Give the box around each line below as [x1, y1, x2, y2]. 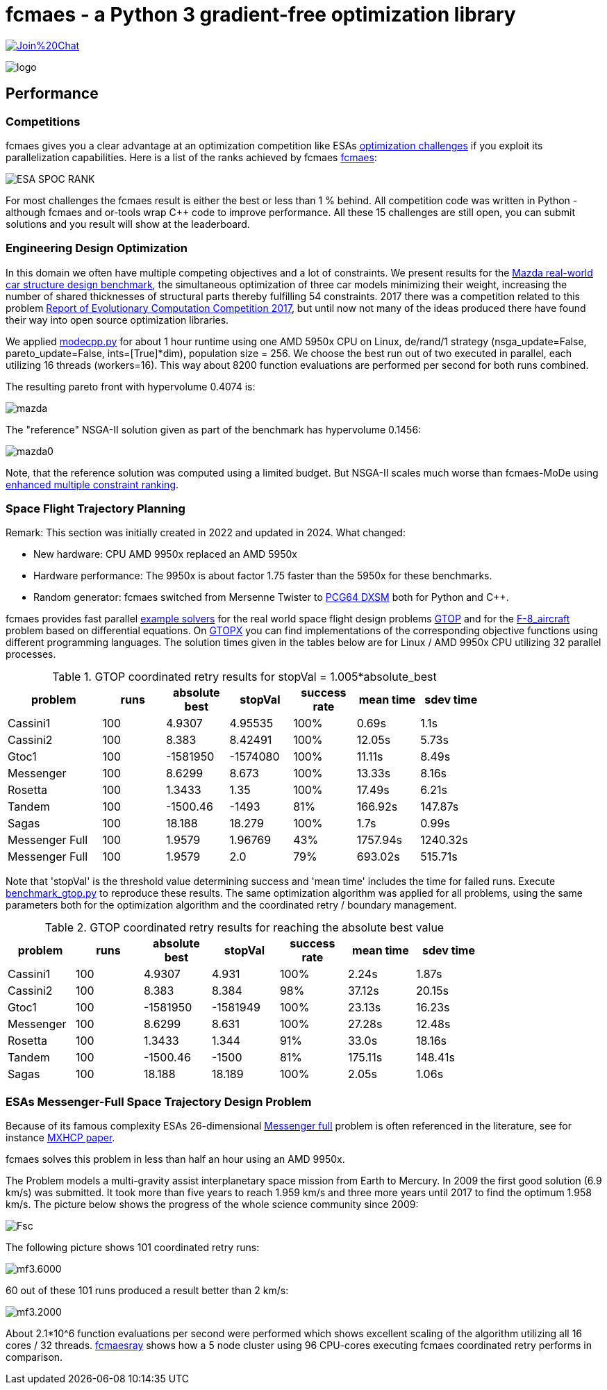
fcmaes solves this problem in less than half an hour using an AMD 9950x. [6, 1153, 345, 1166]
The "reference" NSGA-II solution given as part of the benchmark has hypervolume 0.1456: [6, 423, 422, 436]
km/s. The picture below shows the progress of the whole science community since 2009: [6, 1198, 419, 1211]
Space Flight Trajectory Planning [6, 502, 185, 516]
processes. [6, 648, 56, 661]
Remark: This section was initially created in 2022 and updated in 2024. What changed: [6, 527, 406, 539]
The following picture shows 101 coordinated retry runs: [6, 1241, 260, 1254]
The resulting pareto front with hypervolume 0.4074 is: [6, 380, 256, 392]
